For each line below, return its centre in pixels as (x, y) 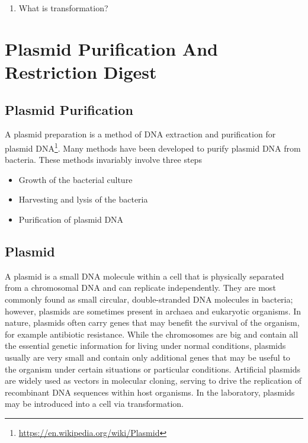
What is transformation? (63, 8)
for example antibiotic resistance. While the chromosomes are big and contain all (152, 334)
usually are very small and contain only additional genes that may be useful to (147, 357)
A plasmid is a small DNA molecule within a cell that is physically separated (145, 276)
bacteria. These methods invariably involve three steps (103, 160)
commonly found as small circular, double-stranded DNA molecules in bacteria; (149, 299)
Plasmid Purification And (111, 48)
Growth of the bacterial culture (76, 179)
